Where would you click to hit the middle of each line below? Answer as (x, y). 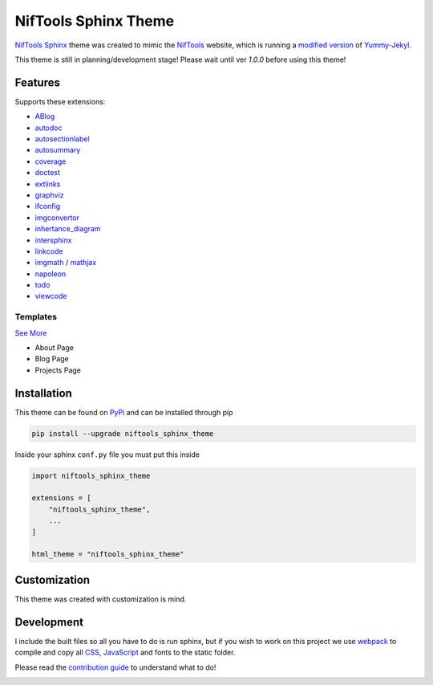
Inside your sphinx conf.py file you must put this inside (107, 455)
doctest (47, 173)
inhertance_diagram (68, 229)
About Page (54, 348)
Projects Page (58, 370)
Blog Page (52, 359)
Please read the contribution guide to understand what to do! (115, 667)
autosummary (58, 150)
